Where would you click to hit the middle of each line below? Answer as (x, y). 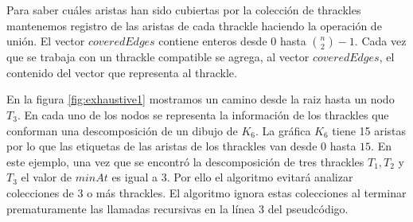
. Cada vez (380, 41)
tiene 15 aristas (369, 130)
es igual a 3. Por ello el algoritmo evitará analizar (232, 177)
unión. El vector (46, 41)
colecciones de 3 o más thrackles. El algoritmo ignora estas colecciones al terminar (206, 192)
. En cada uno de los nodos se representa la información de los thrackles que (203, 114)
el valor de (46, 177)
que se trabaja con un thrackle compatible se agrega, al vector (158, 57)
